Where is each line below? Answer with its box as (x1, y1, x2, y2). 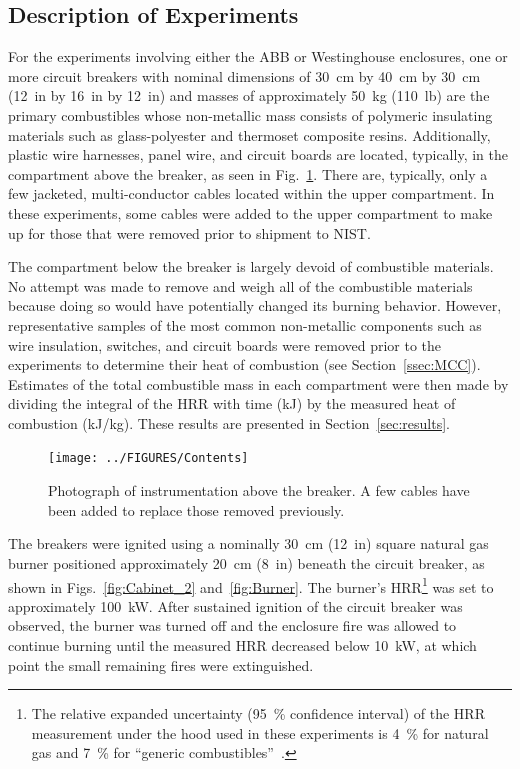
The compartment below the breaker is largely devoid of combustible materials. (8, 256, 494, 277)
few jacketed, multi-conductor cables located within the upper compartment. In (8, 183, 495, 204)
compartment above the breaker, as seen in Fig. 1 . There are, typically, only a (8, 163, 488, 184)
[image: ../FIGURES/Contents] (48, 451, 249, 466)
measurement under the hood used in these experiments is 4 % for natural (31, 722, 489, 743)
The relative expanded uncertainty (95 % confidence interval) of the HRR (31, 703, 485, 724)
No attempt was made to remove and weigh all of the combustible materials (8, 275, 473, 296)
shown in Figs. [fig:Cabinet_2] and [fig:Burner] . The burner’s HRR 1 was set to (8, 573, 494, 597)
